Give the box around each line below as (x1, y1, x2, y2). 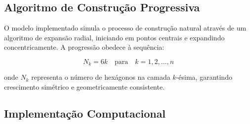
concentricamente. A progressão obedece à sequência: (4, 42, 165, 52)
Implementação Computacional (4, 106, 166, 121)
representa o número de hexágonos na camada (31, 72, 170, 82)
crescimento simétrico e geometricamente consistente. (4, 82, 165, 92)
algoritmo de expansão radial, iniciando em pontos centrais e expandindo (4, 32, 225, 42)
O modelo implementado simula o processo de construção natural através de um (4, 23, 247, 33)
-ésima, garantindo (176, 72, 232, 82)
